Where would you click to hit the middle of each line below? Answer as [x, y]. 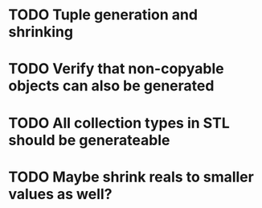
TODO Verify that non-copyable [116, 69]
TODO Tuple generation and [103, 15]
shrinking [41, 32]
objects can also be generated [111, 86]
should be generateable [89, 140]
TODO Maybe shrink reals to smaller [131, 177]
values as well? [60, 194]
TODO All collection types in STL [119, 123]
